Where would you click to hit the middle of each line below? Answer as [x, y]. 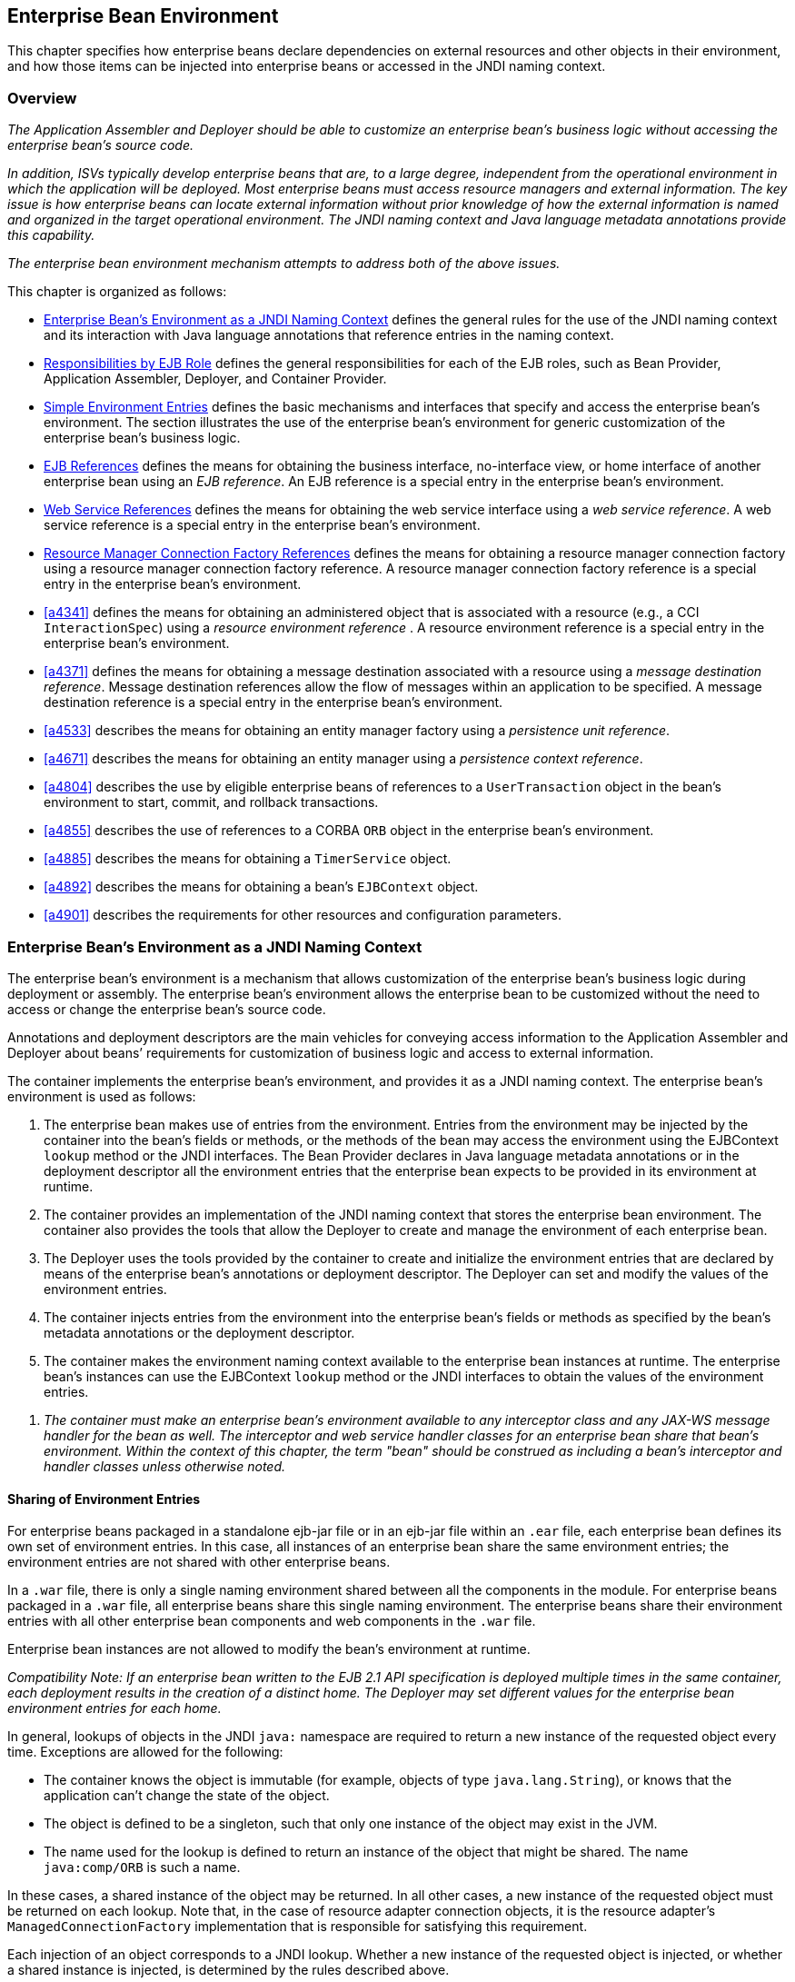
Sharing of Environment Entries [104, 1499]
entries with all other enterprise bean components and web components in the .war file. [272, 1621]
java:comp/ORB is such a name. [142, 1867]
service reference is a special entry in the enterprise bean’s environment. [262, 525]
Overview [42, 98]
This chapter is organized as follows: [117, 292]
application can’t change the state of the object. [187, 1796]
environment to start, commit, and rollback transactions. [211, 802]
